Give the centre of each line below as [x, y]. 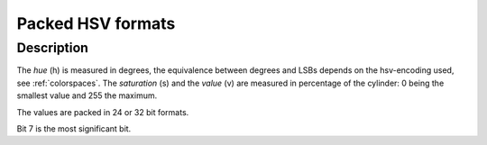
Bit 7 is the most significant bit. [74, 128]
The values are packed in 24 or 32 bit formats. [103, 112]
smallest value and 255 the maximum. [87, 95]
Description [53, 48]
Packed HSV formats [96, 23]
